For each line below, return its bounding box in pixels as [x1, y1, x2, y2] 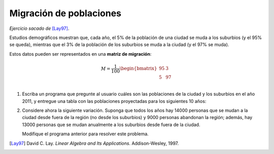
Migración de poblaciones [9, 8, 122, 19]
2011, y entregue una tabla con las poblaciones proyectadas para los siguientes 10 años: [22, 98, 207, 104]
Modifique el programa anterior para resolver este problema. [22, 131, 149, 137]
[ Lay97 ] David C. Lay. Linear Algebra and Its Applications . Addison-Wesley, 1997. [9, 140, 179, 146]
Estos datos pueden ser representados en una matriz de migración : [9, 51, 152, 57]
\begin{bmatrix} [119, 66, 157, 71]
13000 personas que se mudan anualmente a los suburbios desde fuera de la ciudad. [22, 122, 200, 128]
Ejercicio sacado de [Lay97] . [9, 25, 70, 31]
